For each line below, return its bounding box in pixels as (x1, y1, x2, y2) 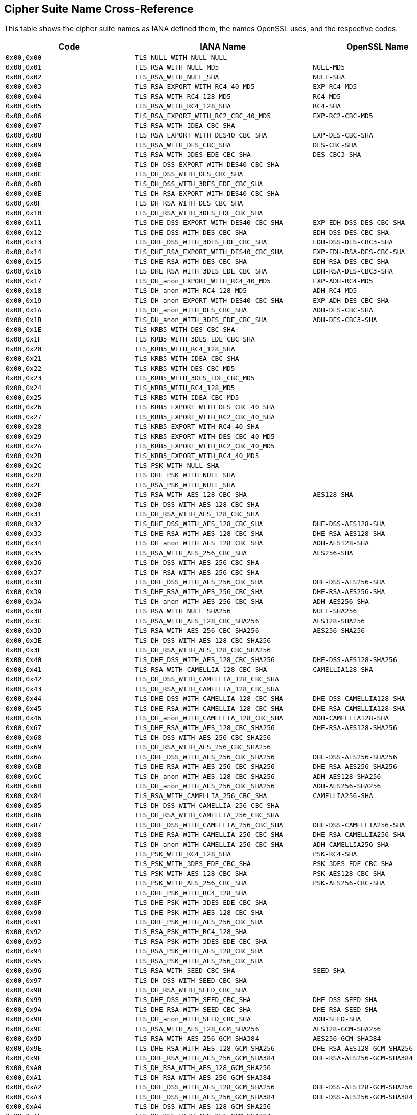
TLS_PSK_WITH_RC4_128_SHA (134, 850, 231, 858)
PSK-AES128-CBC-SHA (313, 870, 385, 878)
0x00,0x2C (6, 462, 42, 470)
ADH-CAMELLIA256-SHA (313, 840, 389, 849)
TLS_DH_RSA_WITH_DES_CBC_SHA (134, 199, 243, 208)
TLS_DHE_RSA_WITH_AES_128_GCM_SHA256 (134, 1044, 275, 1053)
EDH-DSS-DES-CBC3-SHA (313, 238, 393, 246)
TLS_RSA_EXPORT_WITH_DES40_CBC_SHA (134, 131, 267, 140)
